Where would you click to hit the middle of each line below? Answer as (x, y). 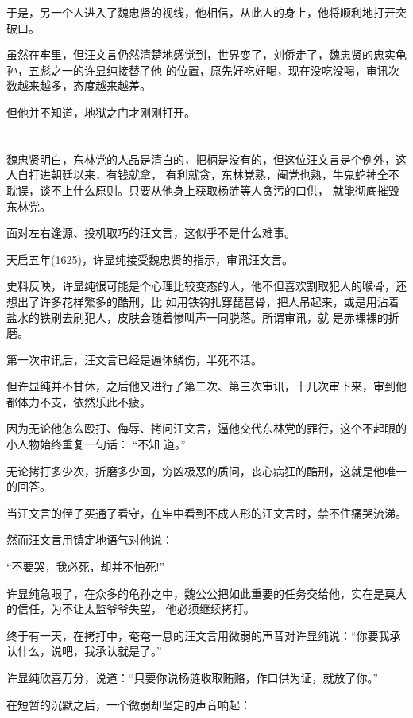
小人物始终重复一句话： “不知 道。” (96, 444)
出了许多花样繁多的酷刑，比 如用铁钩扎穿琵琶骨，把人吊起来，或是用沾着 (208, 301)
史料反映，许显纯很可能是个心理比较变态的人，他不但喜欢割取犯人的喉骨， (201, 286)
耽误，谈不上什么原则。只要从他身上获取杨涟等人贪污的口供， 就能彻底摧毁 (203, 190)
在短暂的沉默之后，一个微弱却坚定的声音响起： (129, 704)
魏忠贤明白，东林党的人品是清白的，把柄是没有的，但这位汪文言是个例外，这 (206, 159)
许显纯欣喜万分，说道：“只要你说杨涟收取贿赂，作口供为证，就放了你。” (193, 677)
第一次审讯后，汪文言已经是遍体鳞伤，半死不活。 (134, 359)
